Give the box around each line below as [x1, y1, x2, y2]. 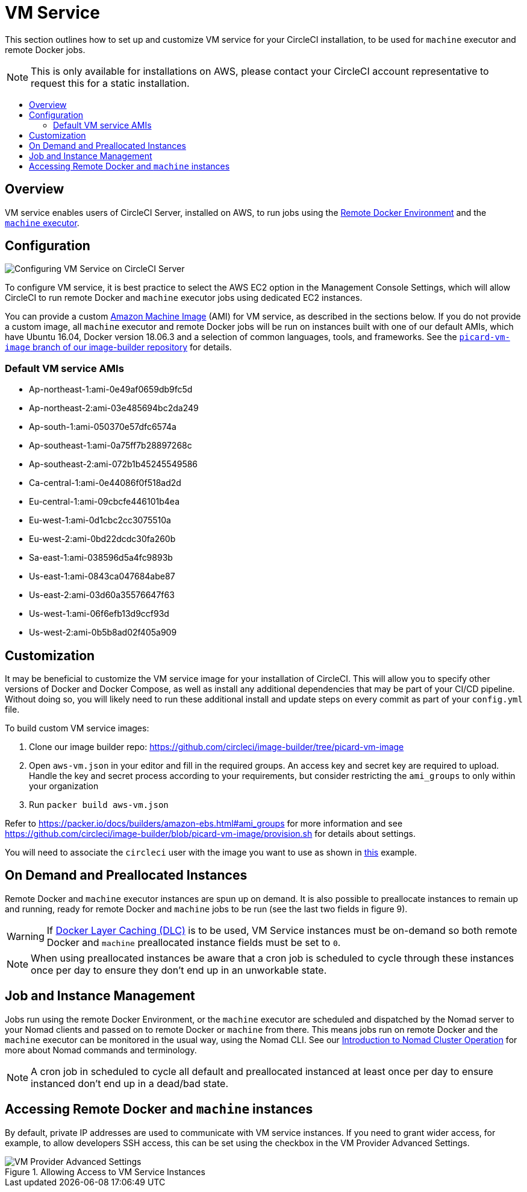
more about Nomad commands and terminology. [5, 1044, 197, 1055]
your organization [29, 781, 99, 792]
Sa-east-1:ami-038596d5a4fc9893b [29, 552, 173, 563]
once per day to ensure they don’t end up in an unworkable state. [31, 963, 327, 976]
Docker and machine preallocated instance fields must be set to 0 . [46, 936, 341, 948]
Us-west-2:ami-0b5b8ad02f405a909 [29, 627, 177, 638]
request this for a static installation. [31, 77, 190, 89]
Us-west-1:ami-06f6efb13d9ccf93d [29, 608, 169, 619]
